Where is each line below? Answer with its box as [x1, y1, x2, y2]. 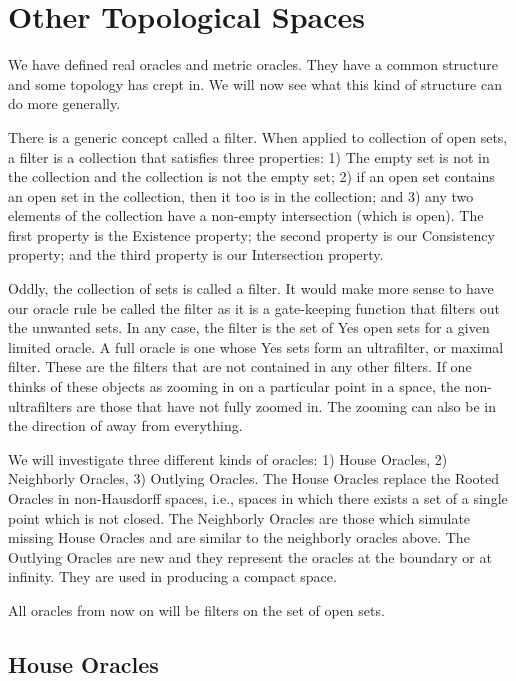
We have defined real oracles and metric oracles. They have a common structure [8, 54, 499, 75]
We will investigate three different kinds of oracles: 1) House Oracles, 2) [8, 448, 448, 469]
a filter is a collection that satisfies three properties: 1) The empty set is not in [8, 146, 490, 167]
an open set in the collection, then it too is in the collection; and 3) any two [8, 185, 474, 206]
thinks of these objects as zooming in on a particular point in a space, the [8, 376, 460, 397]
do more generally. [8, 93, 121, 114]
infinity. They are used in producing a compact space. [8, 566, 337, 587]
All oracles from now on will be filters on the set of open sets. [8, 599, 385, 620]
